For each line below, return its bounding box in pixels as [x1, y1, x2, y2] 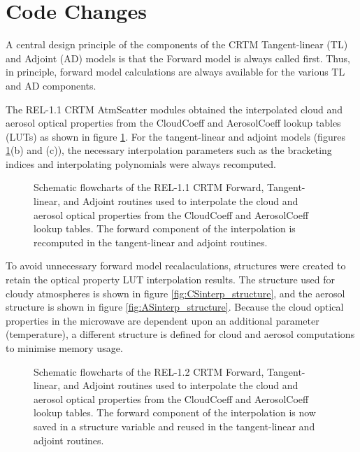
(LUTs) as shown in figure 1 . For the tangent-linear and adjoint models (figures [6, 129, 345, 143]
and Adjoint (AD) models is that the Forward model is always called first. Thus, [6, 50, 350, 65]
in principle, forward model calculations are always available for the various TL [6, 64, 345, 79]
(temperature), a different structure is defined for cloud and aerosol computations [6, 327, 355, 341]
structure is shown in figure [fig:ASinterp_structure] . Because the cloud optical [6, 299, 344, 314]
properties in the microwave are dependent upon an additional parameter [6, 313, 319, 327]
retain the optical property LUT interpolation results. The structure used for [6, 272, 336, 287]
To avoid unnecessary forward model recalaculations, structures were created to [6, 258, 346, 273]
